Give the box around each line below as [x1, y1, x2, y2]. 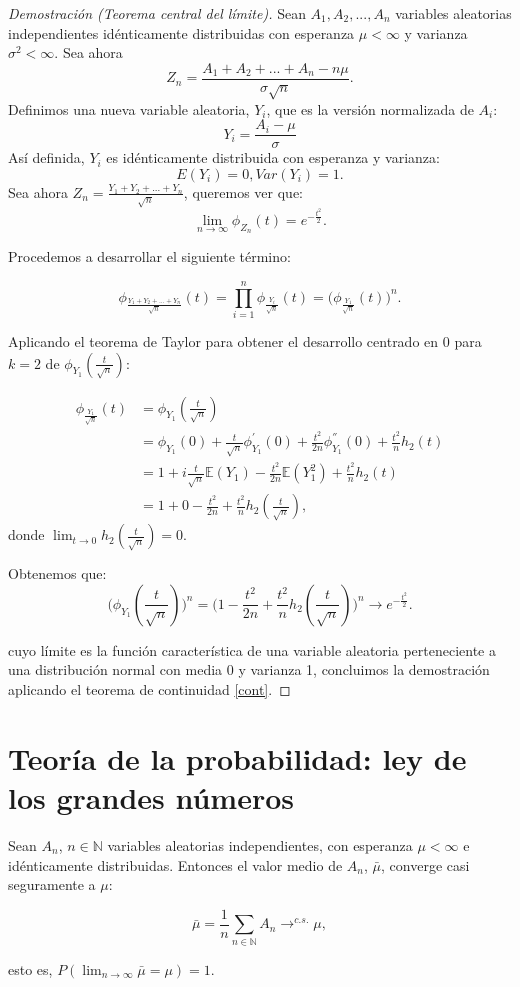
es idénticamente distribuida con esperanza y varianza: [106, 147, 440, 168]
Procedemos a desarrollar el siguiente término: [8, 246, 291, 267]
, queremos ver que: [183, 181, 303, 202]
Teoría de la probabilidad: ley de [8, 737, 467, 778]
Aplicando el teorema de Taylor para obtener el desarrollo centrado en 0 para [8, 330, 482, 351]
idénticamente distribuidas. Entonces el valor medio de [8, 854, 343, 875]
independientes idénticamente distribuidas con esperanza [8, 22, 355, 43]
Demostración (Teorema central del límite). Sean [8, 3, 306, 23]
